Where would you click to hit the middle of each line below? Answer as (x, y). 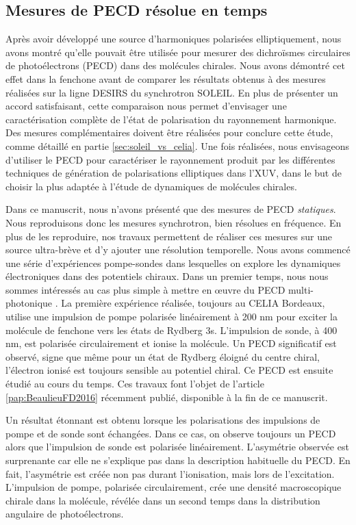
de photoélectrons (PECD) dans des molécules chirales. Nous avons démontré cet (175, 65)
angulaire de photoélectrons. (65, 514)
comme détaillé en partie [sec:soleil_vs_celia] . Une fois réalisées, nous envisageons (177, 145)
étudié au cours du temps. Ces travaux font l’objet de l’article (135, 384)
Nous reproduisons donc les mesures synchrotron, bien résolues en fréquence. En (174, 222)
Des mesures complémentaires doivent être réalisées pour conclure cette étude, (169, 132)
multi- (301, 289)
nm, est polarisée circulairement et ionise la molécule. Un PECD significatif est (171, 343)
